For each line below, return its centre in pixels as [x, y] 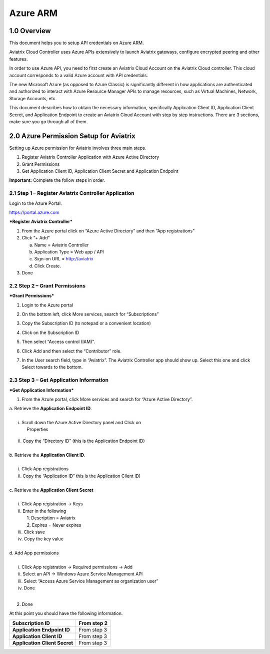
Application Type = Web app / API [69, 252]
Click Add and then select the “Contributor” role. [72, 351]
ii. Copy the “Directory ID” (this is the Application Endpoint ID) [81, 441]
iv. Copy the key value [41, 539]
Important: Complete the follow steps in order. [57, 180]
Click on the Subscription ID [50, 333]
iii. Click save [31, 532]
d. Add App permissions [34, 553]
